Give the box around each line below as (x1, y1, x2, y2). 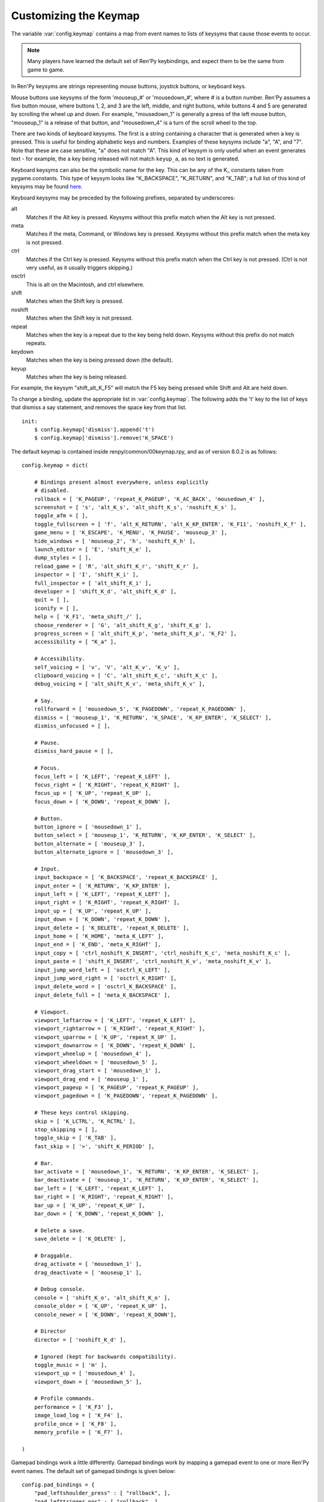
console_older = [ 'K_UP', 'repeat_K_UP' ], (34, 1303, 167, 1310)
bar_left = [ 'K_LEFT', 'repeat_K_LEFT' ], (34, 1185, 164, 1192)
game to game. (27, 66, 65, 73)
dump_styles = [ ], (34, 555, 92, 561)
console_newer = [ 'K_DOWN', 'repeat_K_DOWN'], (34, 1311, 177, 1318)
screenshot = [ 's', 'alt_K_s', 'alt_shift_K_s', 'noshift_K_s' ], (34, 504, 237, 511)
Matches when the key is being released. (26, 373, 128, 380)
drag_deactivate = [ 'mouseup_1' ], (34, 1269, 142, 1276)
